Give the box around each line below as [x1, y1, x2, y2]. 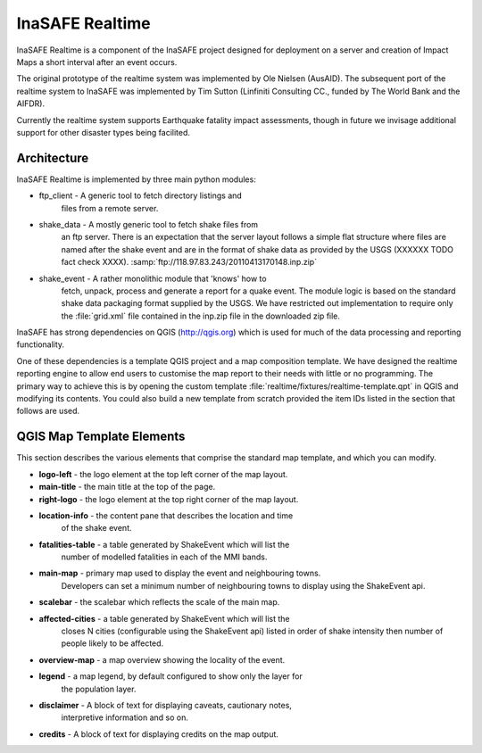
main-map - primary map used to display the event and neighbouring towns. [38, 567, 321, 579]
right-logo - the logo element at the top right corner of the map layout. [38, 493, 299, 504]
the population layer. [61, 683, 137, 694]
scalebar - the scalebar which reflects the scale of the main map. [38, 597, 280, 608]
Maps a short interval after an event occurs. [16, 56, 178, 67]
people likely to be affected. [61, 638, 164, 649]
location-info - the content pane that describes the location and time [38, 509, 294, 521]
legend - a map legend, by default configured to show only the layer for [38, 671, 303, 682]
